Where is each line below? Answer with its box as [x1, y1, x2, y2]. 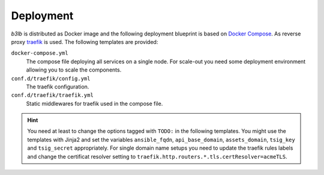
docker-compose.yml [11, 50, 68, 57]
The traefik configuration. [26, 83, 89, 90]
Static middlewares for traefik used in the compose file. [26, 100, 163, 107]
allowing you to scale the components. [26, 66, 122, 73]
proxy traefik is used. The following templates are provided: [11, 38, 158, 45]
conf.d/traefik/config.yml [11, 75, 91, 82]
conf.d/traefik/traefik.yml [11, 92, 94, 99]
